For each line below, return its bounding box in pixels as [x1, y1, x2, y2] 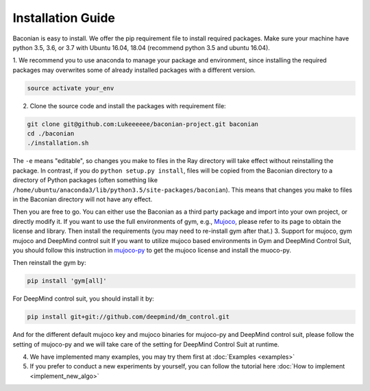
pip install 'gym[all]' [27, 277, 108, 285]
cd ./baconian [27, 130, 75, 138]
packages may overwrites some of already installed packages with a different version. [12, 66, 256, 74]
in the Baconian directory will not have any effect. [12, 195, 153, 203]
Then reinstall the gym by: [12, 259, 86, 267]
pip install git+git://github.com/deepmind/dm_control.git [27, 313, 230, 321]
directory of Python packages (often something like [12, 176, 158, 184]
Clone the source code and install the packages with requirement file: [29, 101, 226, 110]
